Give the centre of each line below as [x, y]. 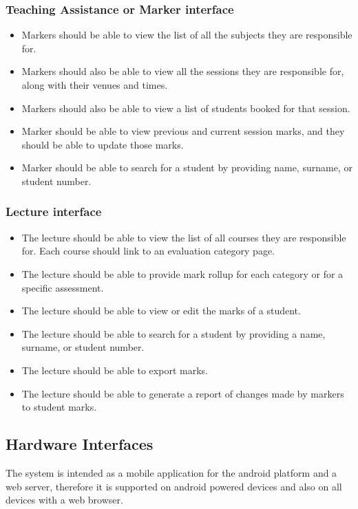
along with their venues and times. [95, 85]
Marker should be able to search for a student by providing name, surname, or [187, 167]
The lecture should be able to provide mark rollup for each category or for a [182, 273]
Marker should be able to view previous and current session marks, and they [183, 131]
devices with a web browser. [64, 500]
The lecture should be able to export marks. [115, 370]
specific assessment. [63, 287]
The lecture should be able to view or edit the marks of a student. [161, 311]
